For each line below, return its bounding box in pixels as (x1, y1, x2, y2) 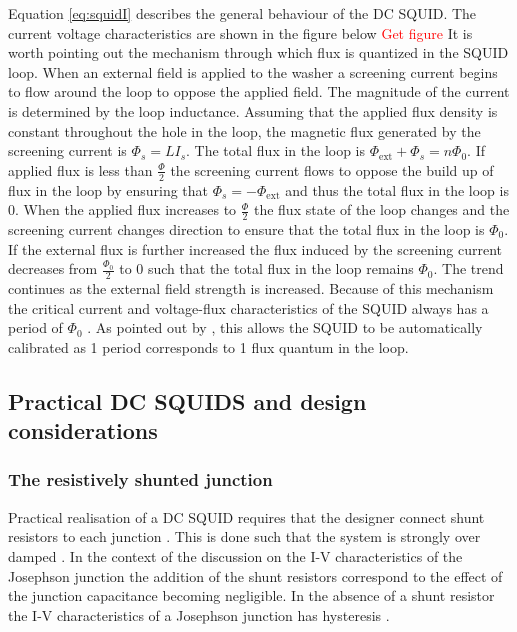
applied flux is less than (8, 159, 153, 180)
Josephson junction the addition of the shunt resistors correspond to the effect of (8, 565, 503, 586)
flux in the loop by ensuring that (8, 179, 209, 200)
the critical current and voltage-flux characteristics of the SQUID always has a (8, 297, 489, 318)
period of (8, 317, 63, 338)
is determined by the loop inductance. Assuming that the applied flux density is (8, 100, 498, 121)
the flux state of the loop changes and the (253, 199, 510, 220)
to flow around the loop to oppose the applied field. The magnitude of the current (8, 81, 510, 102)
